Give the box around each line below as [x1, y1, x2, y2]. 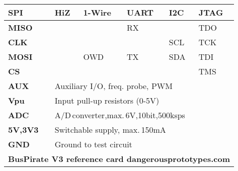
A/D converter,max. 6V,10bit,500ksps [54, 109, 185, 121]
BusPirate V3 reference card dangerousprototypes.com [8, 153, 230, 164]
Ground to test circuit [54, 138, 132, 150]
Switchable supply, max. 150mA [54, 124, 166, 135]
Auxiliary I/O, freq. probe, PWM [54, 80, 173, 92]
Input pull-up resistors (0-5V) [54, 95, 160, 106]
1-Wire [83, 7, 111, 18]
